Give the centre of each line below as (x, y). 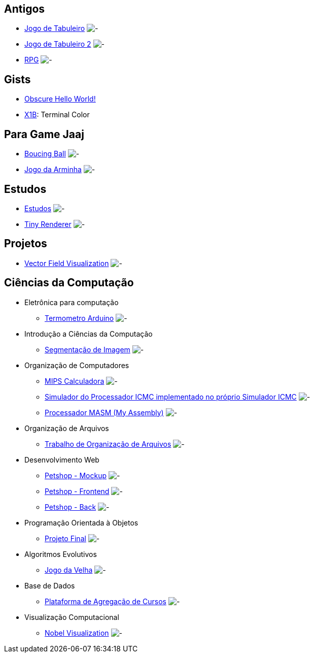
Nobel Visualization (77, 633)
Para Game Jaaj (44, 134)
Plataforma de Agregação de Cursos (106, 601)
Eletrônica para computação (72, 302)
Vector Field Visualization (67, 263)
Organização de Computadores (77, 365)
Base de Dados (50, 585)
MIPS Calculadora (75, 381)
